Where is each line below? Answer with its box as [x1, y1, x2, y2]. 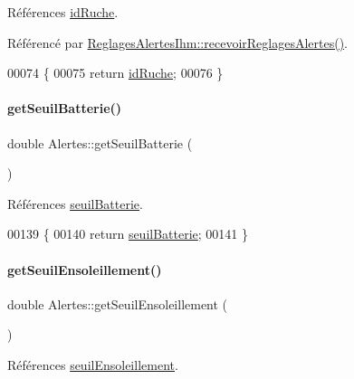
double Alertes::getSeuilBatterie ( [7, 133, 193, 152]
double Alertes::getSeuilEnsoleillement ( [7, 294, 228, 313]
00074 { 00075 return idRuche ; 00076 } [7, 63, 224, 82]
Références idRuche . [7, 3, 119, 21]
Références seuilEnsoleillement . [7, 355, 178, 374]
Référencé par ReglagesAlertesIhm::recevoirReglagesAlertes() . [7, 33, 348, 52]
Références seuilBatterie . [7, 194, 143, 213]
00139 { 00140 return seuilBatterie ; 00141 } [7, 224, 249, 243]
